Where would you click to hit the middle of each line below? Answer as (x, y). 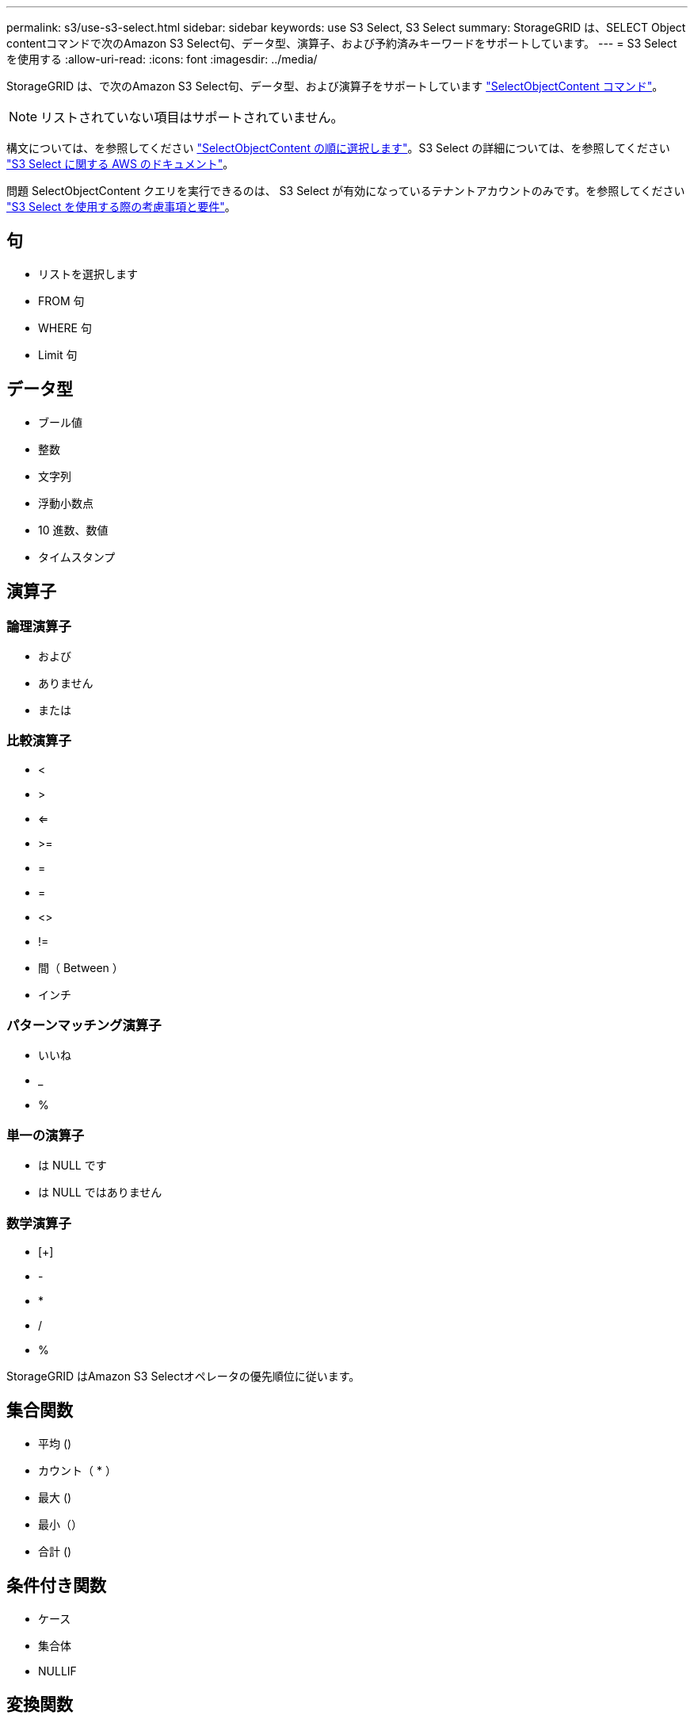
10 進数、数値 (73, 530)
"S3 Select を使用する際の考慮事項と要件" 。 (121, 207)
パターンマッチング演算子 (84, 1026)
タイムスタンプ (77, 557)
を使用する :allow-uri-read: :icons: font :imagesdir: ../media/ (162, 59)
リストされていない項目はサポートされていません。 (192, 117)
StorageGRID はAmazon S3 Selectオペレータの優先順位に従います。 (183, 1376)
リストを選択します (88, 274)
